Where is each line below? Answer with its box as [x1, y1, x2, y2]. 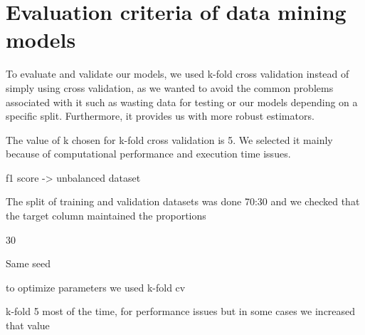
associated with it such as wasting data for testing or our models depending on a [6, 94, 358, 109]
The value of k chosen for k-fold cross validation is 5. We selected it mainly [6, 132, 333, 147]
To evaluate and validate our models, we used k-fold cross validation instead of [6, 66, 349, 81]
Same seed [6, 256, 51, 271]
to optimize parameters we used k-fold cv [6, 279, 186, 294]
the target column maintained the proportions [6, 208, 206, 223]
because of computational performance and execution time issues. [6, 146, 291, 161]
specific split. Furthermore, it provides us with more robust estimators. [6, 108, 314, 123]
